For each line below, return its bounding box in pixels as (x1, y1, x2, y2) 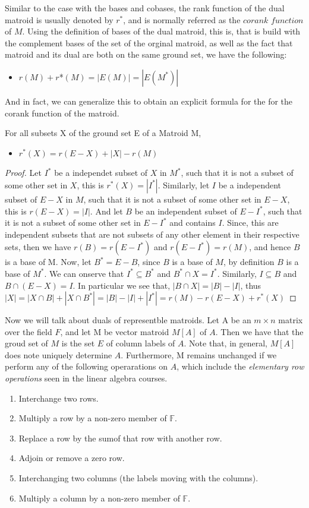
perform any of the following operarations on (5, 360, 168, 373)
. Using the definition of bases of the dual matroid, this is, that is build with (22, 25, 301, 37)
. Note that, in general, (184, 337, 267, 349)
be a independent (218, 178, 282, 191)
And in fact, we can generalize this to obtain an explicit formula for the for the (5, 94, 293, 107)
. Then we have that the (215, 325, 304, 337)
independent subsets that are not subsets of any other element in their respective (5, 228, 299, 240)
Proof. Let (5, 166, 42, 179)
